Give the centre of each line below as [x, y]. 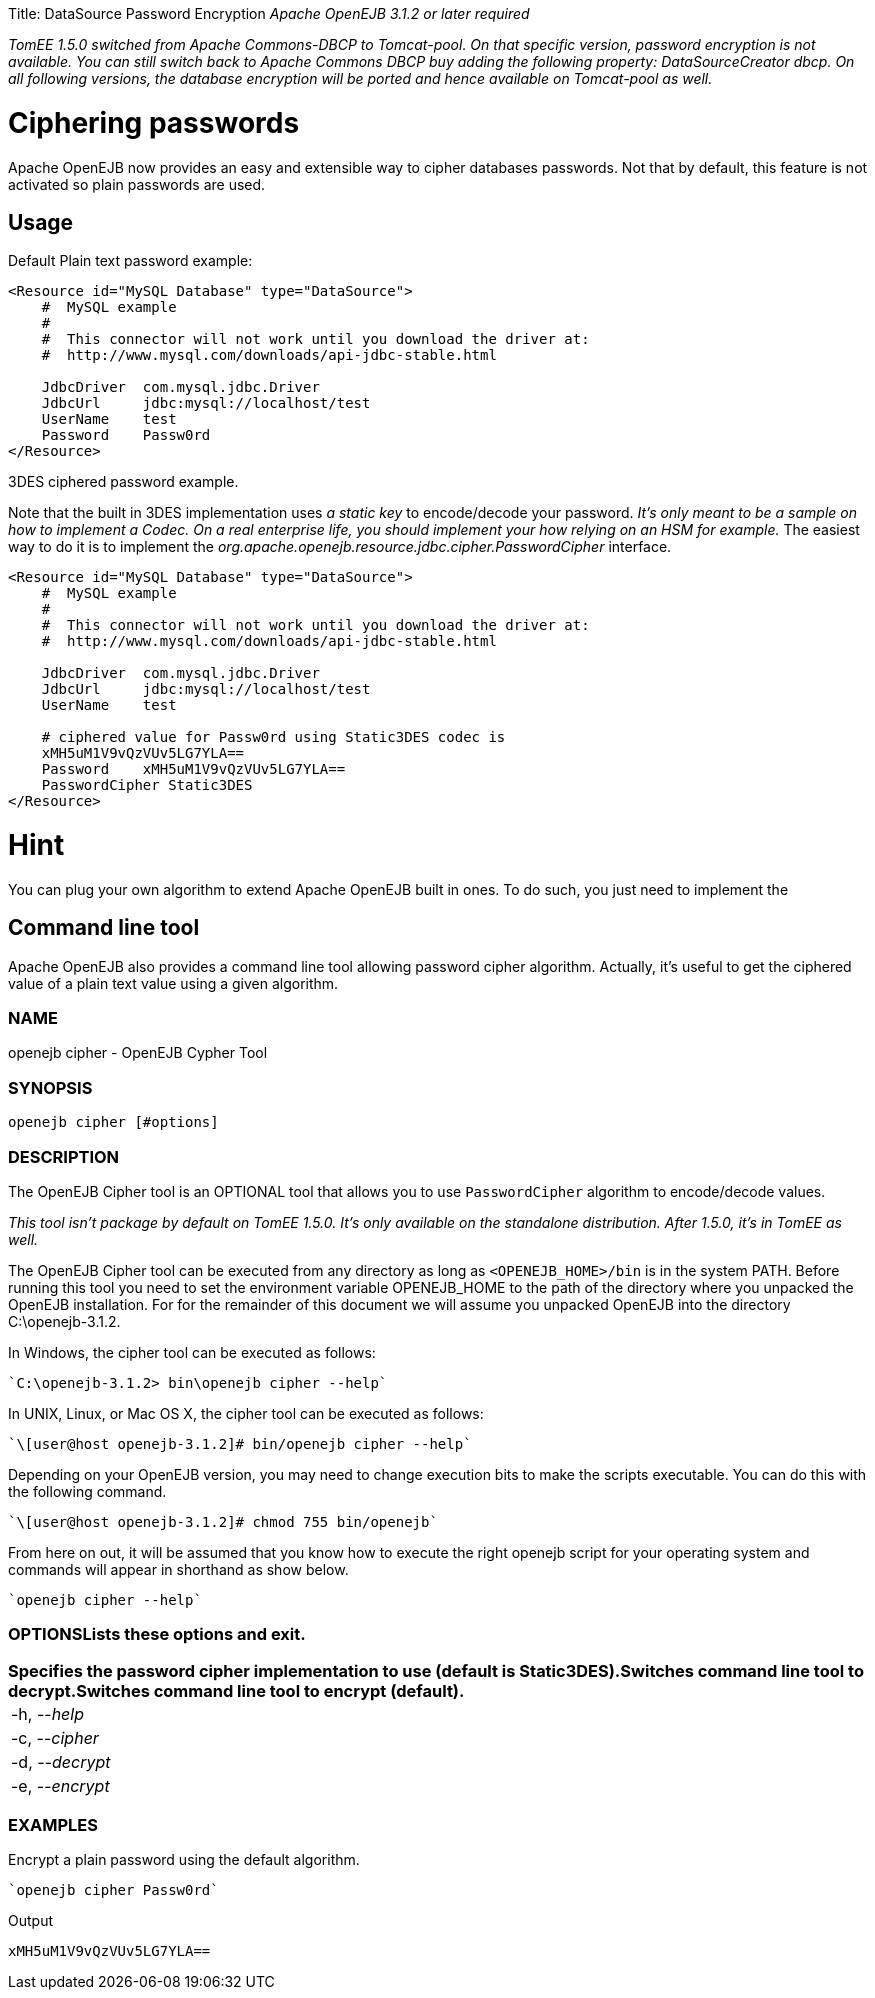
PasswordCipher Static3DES [147, 785]
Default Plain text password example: [130, 261]
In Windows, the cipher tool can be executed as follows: [192, 1352]
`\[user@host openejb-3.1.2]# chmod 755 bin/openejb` [223, 1521]
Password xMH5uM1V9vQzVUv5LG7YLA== [193, 769]
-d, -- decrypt [61, 1761]
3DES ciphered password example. [123, 482]
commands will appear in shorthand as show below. [178, 1569]
